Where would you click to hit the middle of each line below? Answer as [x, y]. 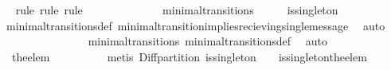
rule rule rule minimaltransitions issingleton [177, 10]
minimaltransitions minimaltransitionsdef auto [207, 41]
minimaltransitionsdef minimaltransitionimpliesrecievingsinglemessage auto [195, 25]
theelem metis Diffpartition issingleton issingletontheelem [189, 56]
